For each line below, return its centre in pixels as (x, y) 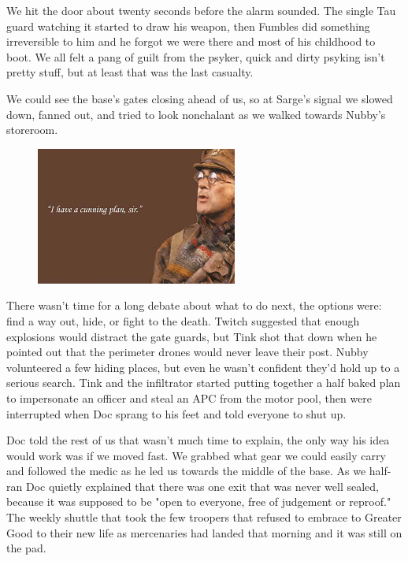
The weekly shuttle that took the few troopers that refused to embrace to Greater (204, 517)
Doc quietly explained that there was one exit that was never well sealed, (202, 486)
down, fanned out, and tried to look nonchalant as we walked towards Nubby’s (196, 114)
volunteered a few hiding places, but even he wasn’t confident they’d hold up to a (203, 367)
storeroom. (32, 130)
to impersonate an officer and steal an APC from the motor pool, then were (189, 398)
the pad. (26, 548)
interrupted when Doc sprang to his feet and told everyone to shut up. (176, 413)
